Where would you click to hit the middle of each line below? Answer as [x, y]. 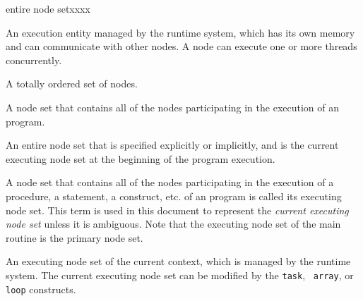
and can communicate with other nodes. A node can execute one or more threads [181, 46]
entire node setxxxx [48, 8]
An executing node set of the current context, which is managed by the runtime [178, 261]
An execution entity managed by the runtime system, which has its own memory [180, 32]
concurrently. [34, 60]
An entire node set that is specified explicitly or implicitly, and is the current [172, 145]
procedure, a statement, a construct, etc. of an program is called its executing [174, 196]
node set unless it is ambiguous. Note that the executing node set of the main [173, 224]
